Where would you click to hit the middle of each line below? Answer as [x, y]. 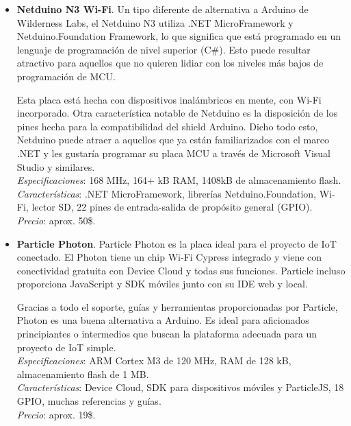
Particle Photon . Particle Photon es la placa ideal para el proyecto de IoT [177, 243]
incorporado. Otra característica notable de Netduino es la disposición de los [177, 113]
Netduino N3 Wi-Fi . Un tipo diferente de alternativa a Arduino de [162, 9]
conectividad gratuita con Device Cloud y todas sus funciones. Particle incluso [181, 270]
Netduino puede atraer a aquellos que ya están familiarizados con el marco [173, 140]
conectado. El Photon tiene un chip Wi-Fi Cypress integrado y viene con [169, 257]
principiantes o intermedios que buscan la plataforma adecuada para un [167, 334]
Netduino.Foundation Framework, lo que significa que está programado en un [179, 36]
